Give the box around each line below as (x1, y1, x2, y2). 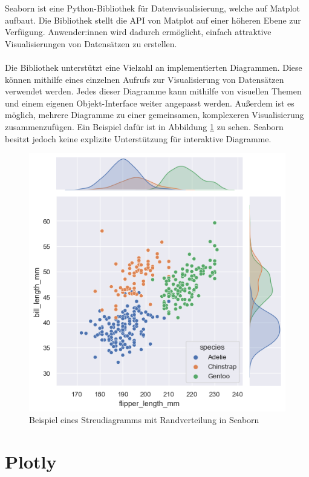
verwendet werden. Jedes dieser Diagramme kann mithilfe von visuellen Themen (5, 85, 302, 97)
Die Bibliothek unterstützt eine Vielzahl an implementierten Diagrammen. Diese (5, 61, 302, 73)
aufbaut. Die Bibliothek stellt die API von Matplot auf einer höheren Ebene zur (5, 13, 301, 26)
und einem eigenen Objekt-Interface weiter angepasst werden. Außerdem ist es (5, 96, 294, 109)
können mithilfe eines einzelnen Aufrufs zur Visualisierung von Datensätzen (5, 73, 284, 85)
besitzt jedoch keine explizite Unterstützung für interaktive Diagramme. (5, 132, 272, 145)
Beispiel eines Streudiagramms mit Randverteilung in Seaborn (29, 413, 259, 426)
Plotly (5, 449, 57, 473)
